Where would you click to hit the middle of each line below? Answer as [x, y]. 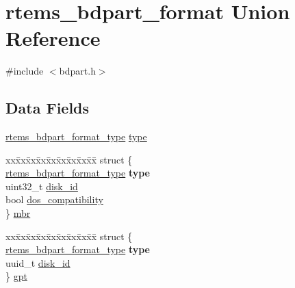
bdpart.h [77, 71]
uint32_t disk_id [42, 186]
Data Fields [48, 108]
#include [25, 71]
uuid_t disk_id [38, 262]
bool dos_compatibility [54, 199]
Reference [53, 38]
